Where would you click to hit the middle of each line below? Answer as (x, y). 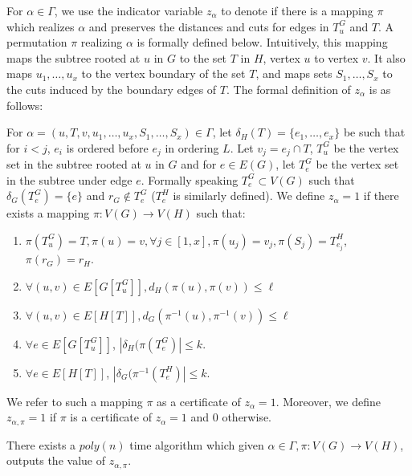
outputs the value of (56, 460)
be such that (374, 132)
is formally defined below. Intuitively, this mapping (262, 42)
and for (199, 164)
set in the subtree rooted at (74, 164)
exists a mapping (48, 213)
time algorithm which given (197, 444)
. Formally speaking (190, 179)
